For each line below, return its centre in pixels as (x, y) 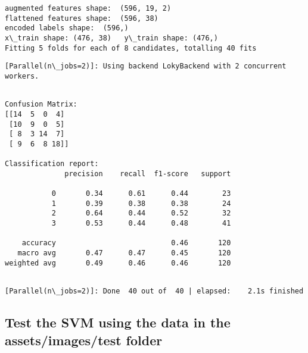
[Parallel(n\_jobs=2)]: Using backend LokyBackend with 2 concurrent (146, 66)
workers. (22, 76)
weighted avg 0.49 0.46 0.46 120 (118, 263)
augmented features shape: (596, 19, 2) (88, 8)
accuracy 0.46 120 (126, 243)
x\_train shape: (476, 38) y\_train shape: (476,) (111, 38)
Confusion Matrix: (41, 104)
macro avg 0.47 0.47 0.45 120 (124, 253)
